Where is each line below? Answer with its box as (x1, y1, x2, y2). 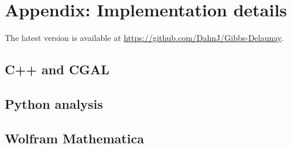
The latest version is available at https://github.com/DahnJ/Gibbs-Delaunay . (5, 32, 283, 44)
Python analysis (5, 94, 103, 112)
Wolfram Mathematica (5, 129, 144, 147)
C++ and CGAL (5, 60, 109, 78)
